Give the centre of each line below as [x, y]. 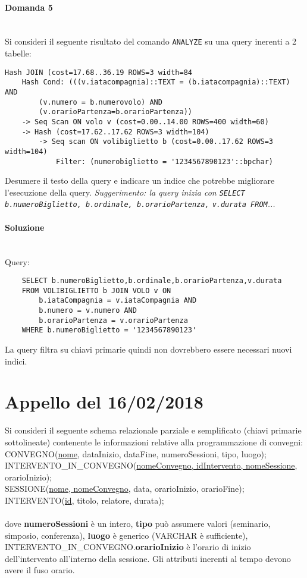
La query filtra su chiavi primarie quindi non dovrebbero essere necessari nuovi [148, 349]
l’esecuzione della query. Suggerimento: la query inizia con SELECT [125, 192]
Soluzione [25, 227]
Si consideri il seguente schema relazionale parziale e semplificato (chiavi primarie [153, 430]
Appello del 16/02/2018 [104, 402]
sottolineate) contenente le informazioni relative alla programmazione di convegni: [154, 442]
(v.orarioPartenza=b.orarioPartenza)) [115, 112]
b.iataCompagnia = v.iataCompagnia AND [118, 301]
